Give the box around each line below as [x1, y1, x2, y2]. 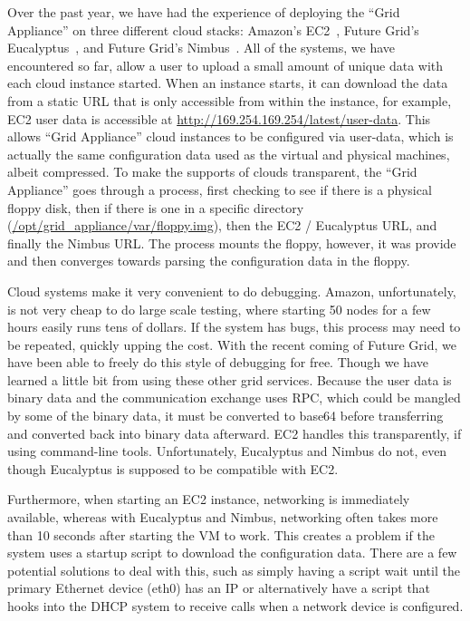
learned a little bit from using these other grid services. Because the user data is [7, 370, 452, 389]
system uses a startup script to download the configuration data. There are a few [7, 543, 457, 562]
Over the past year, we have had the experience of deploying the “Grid [7, 3, 400, 21]
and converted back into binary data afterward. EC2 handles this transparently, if [7, 423, 462, 442]
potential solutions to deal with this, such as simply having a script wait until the [7, 560, 460, 579]
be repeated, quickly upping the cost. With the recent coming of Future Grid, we [7, 335, 456, 354]
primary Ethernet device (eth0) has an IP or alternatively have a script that [7, 578, 431, 597]
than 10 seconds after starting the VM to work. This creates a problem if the [7, 525, 435, 544]
